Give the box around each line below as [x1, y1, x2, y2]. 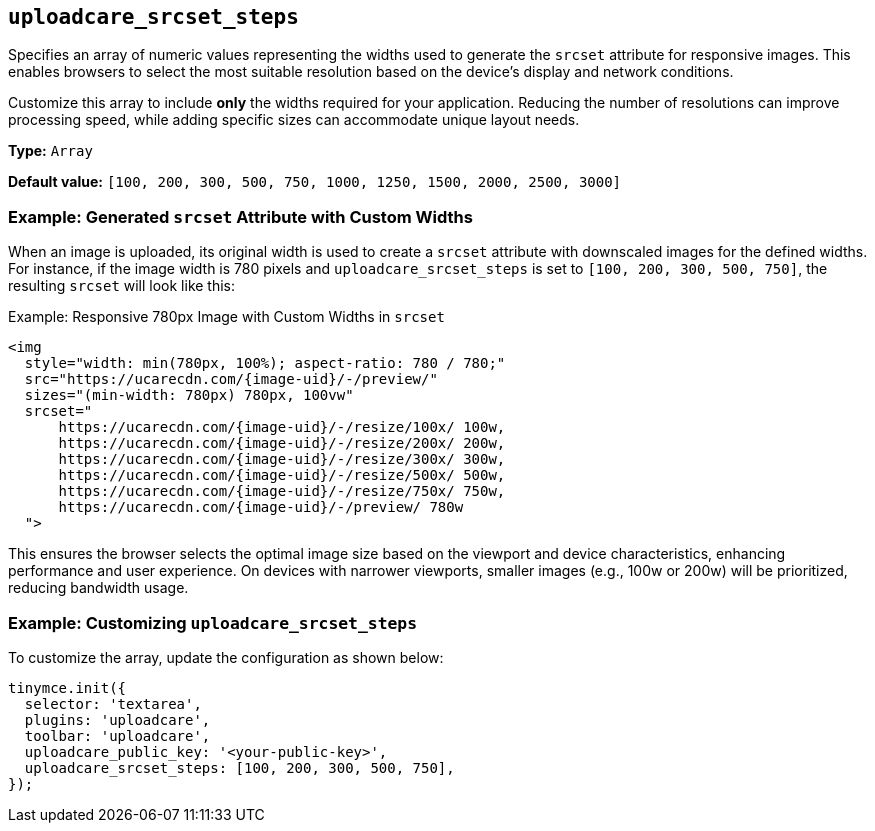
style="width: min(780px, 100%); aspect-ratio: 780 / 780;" [24, 355, 506, 372]
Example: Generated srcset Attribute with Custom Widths [8, 206, 473, 227]
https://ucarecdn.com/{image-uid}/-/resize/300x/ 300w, [58, 451, 506, 468]
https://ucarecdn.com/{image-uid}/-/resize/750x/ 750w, [58, 483, 506, 500]
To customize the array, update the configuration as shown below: [8, 648, 444, 666]
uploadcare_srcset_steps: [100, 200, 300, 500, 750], [24, 759, 455, 776]
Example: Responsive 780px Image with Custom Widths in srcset [8, 308, 445, 326]
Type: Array [8, 142, 93, 160]
